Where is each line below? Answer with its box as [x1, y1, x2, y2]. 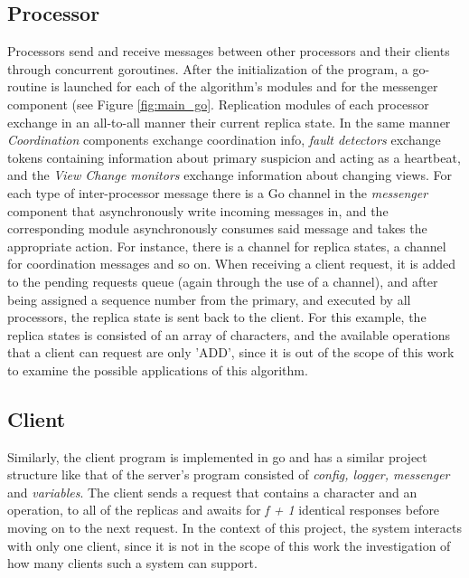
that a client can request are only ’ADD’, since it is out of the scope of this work [7, 343, 455, 362]
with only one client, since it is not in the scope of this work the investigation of [7, 535, 451, 554]
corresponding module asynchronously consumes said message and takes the [7, 219, 427, 238]
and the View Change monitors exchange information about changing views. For [7, 166, 452, 185]
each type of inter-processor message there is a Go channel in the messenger [7, 183, 428, 202]
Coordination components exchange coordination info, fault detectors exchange [7, 130, 441, 149]
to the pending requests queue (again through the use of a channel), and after [7, 271, 438, 290]
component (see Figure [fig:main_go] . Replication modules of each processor [7, 94, 429, 113]
